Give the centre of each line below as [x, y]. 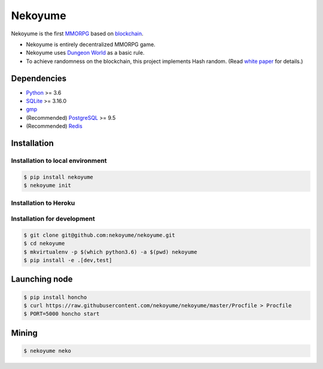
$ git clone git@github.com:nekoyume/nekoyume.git [100, 235]
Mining [25, 333]
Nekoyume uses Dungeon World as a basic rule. [85, 53]
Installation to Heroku [43, 202]
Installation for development [53, 219]
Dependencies [39, 78]
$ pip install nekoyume [59, 177]
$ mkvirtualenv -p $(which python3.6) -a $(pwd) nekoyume [110, 252]
